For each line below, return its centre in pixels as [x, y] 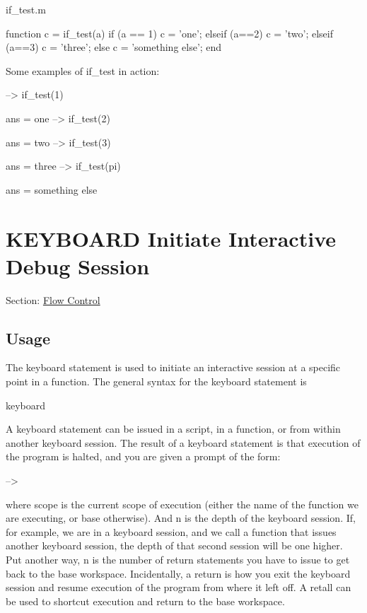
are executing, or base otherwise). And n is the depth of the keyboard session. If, [181, 518]
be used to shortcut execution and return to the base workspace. [145, 601]
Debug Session [78, 265]
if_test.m [26, 9]
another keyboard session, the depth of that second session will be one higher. [174, 545]
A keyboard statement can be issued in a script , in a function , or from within [173, 429]
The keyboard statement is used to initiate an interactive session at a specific [173, 367]
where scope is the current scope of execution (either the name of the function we [182, 504]
